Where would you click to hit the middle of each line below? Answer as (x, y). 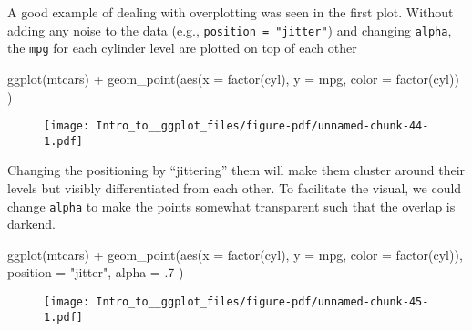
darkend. (31, 224)
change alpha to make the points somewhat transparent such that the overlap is (231, 206)
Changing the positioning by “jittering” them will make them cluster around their (236, 170)
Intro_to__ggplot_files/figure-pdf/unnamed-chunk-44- (262, 126)
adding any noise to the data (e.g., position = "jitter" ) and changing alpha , (230, 30)
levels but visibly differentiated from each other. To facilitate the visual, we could (235, 188)
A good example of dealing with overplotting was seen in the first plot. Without (231, 12)
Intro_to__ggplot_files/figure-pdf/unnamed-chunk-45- (262, 302)
